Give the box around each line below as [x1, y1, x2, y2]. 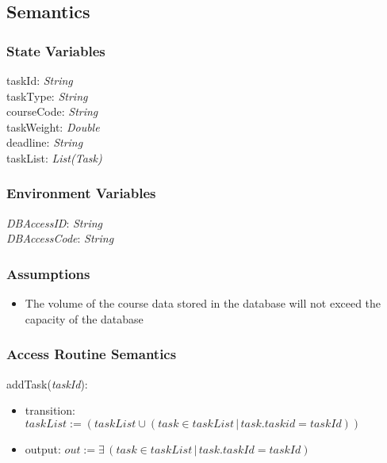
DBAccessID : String [6, 214, 103, 231]
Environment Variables [6, 183, 156, 203]
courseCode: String [6, 103, 98, 120]
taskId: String [6, 72, 73, 88]
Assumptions [6, 263, 90, 283]
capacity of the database [25, 310, 144, 327]
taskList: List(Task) [6, 149, 102, 166]
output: [25, 440, 61, 457]
